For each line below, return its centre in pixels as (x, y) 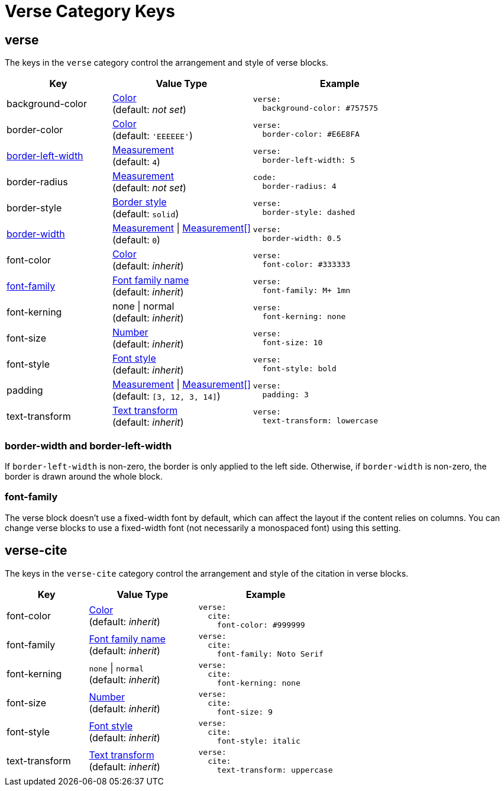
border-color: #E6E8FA (311, 134)
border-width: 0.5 (302, 239)
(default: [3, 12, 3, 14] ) (166, 396)
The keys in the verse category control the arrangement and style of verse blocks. (167, 63)
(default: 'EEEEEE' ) (152, 136)
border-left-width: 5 (308, 160)
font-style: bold (299, 369)
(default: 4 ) (136, 162)
